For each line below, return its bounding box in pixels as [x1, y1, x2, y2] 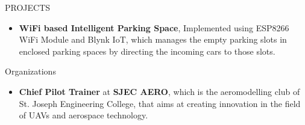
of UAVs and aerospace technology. [19, 109, 148, 121]
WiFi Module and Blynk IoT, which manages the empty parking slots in [19, 33, 287, 46]
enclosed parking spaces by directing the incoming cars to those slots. [19, 44, 275, 57]
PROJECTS [5, 1, 51, 13]
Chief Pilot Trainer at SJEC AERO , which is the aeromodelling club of [19, 85, 300, 97]
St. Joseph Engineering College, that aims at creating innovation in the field [19, 97, 301, 109]
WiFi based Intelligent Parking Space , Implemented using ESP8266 [19, 21, 289, 34]
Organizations [5, 65, 56, 78]
